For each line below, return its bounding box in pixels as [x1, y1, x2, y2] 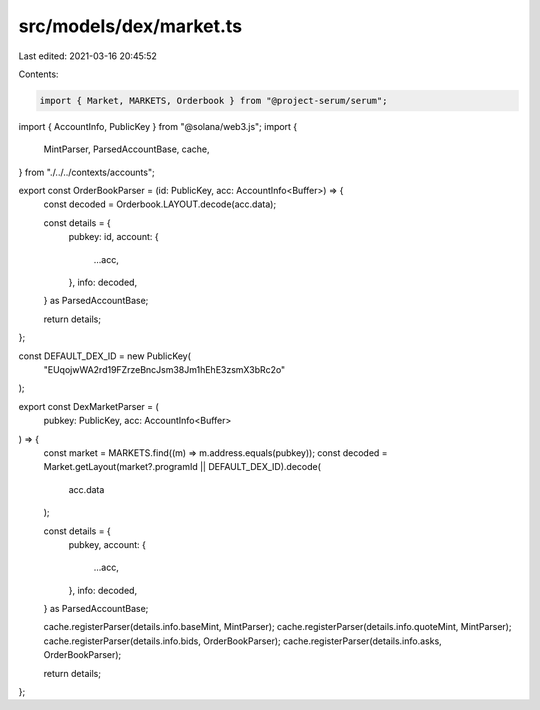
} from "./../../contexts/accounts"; [18, 166, 155, 178]
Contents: [18, 68, 59, 80]
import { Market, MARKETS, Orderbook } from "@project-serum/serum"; [39, 95, 388, 106]
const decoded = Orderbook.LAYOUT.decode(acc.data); [43, 198, 277, 210]
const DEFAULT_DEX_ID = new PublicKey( [18, 350, 192, 362]
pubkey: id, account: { [68, 231, 159, 243]
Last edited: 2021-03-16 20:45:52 [18, 50, 157, 62]
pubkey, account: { [68, 538, 147, 550]
